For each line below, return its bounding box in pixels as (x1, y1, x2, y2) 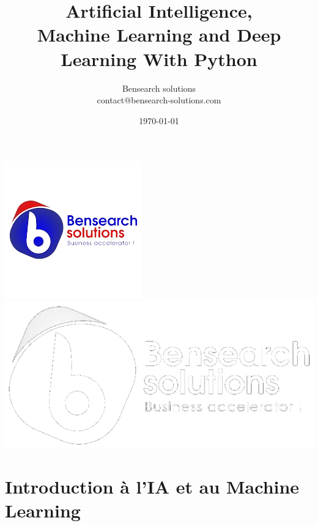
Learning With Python (61, 46, 257, 71)
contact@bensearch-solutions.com (97, 94, 221, 106)
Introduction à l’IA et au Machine (5, 473, 300, 498)
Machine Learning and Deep (37, 22, 281, 47)
